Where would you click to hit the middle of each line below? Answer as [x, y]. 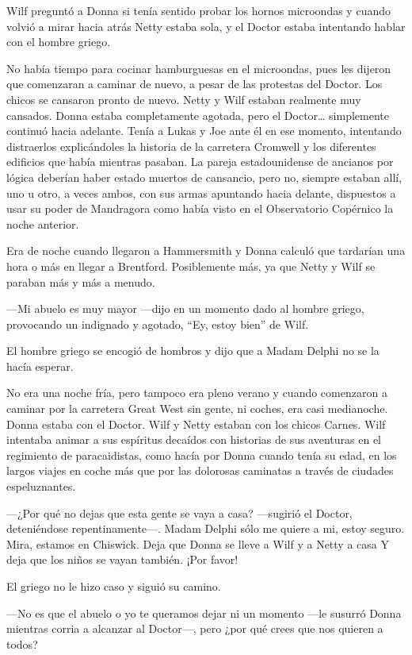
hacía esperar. [40, 366]
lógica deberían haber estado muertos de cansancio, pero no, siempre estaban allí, [204, 177]
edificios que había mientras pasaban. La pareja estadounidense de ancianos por [200, 162]
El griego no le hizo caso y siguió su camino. [114, 586]
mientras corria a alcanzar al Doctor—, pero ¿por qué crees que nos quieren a [195, 628]
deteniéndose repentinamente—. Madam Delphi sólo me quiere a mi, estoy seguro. [206, 528]
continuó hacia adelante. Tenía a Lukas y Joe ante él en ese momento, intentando [204, 131]
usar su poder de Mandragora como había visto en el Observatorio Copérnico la [200, 208]
